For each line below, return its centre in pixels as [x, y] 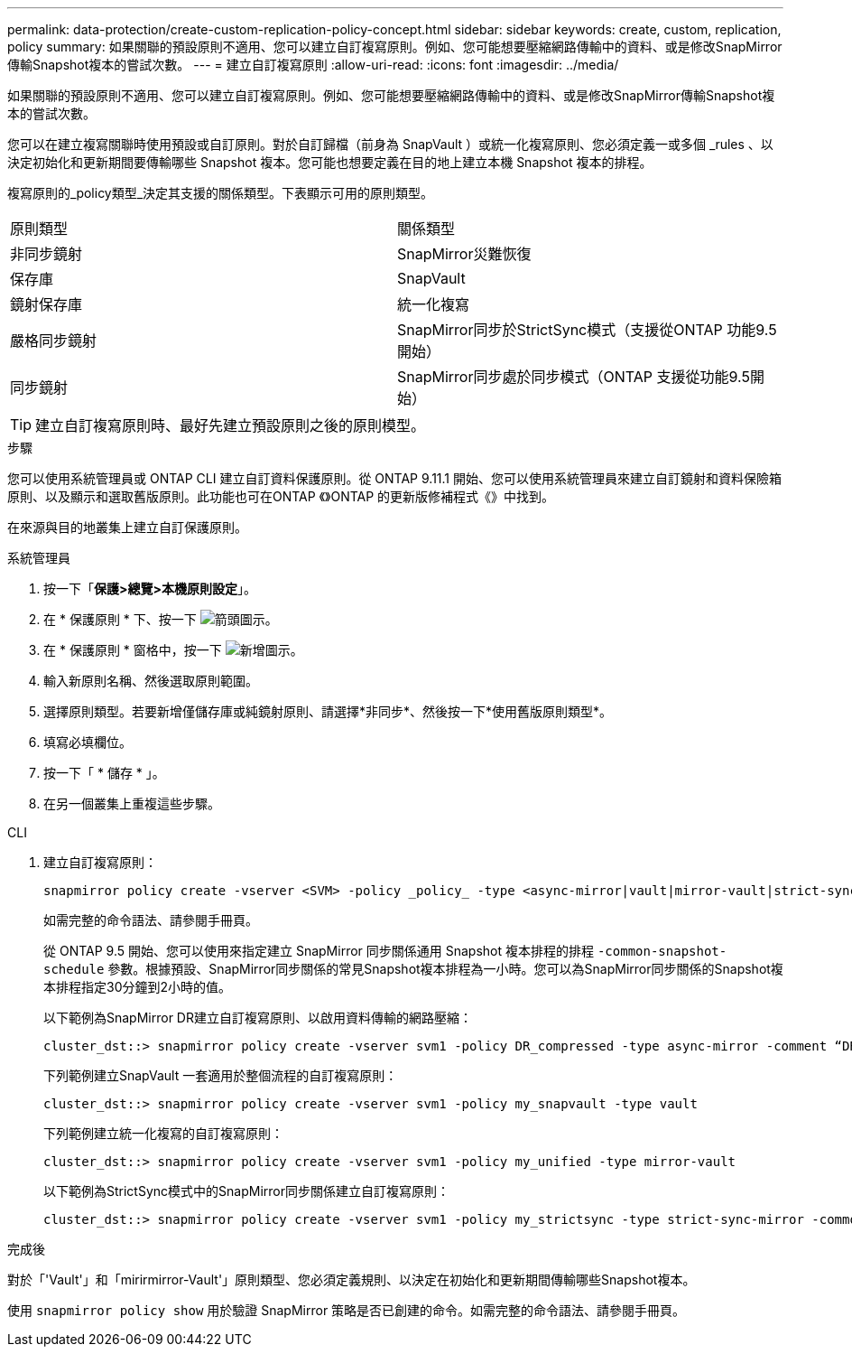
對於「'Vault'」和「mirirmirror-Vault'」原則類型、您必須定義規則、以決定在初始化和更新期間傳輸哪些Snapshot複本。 [352, 1279]
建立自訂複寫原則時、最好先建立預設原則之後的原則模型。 [231, 425]
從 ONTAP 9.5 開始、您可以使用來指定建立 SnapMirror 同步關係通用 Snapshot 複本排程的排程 [319, 951]
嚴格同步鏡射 [54, 341]
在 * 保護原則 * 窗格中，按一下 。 [173, 650]
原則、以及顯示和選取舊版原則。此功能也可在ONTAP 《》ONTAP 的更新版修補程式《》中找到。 [281, 496]
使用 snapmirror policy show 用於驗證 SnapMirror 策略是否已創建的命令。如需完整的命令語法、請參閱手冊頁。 [347, 1310]
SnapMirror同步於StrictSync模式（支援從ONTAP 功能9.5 [587, 330]
